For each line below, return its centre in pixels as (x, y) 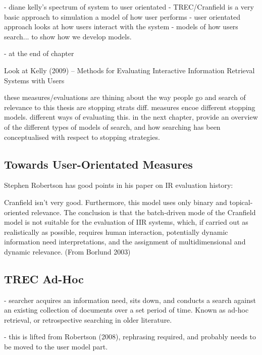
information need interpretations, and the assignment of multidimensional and (125, 242)
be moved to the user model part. (56, 347)
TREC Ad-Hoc (44, 278)
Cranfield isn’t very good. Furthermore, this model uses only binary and (116, 202)
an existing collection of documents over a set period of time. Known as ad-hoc (126, 310)
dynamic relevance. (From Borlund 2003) (67, 251)
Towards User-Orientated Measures (98, 164)
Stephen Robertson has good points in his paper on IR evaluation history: (119, 185)
